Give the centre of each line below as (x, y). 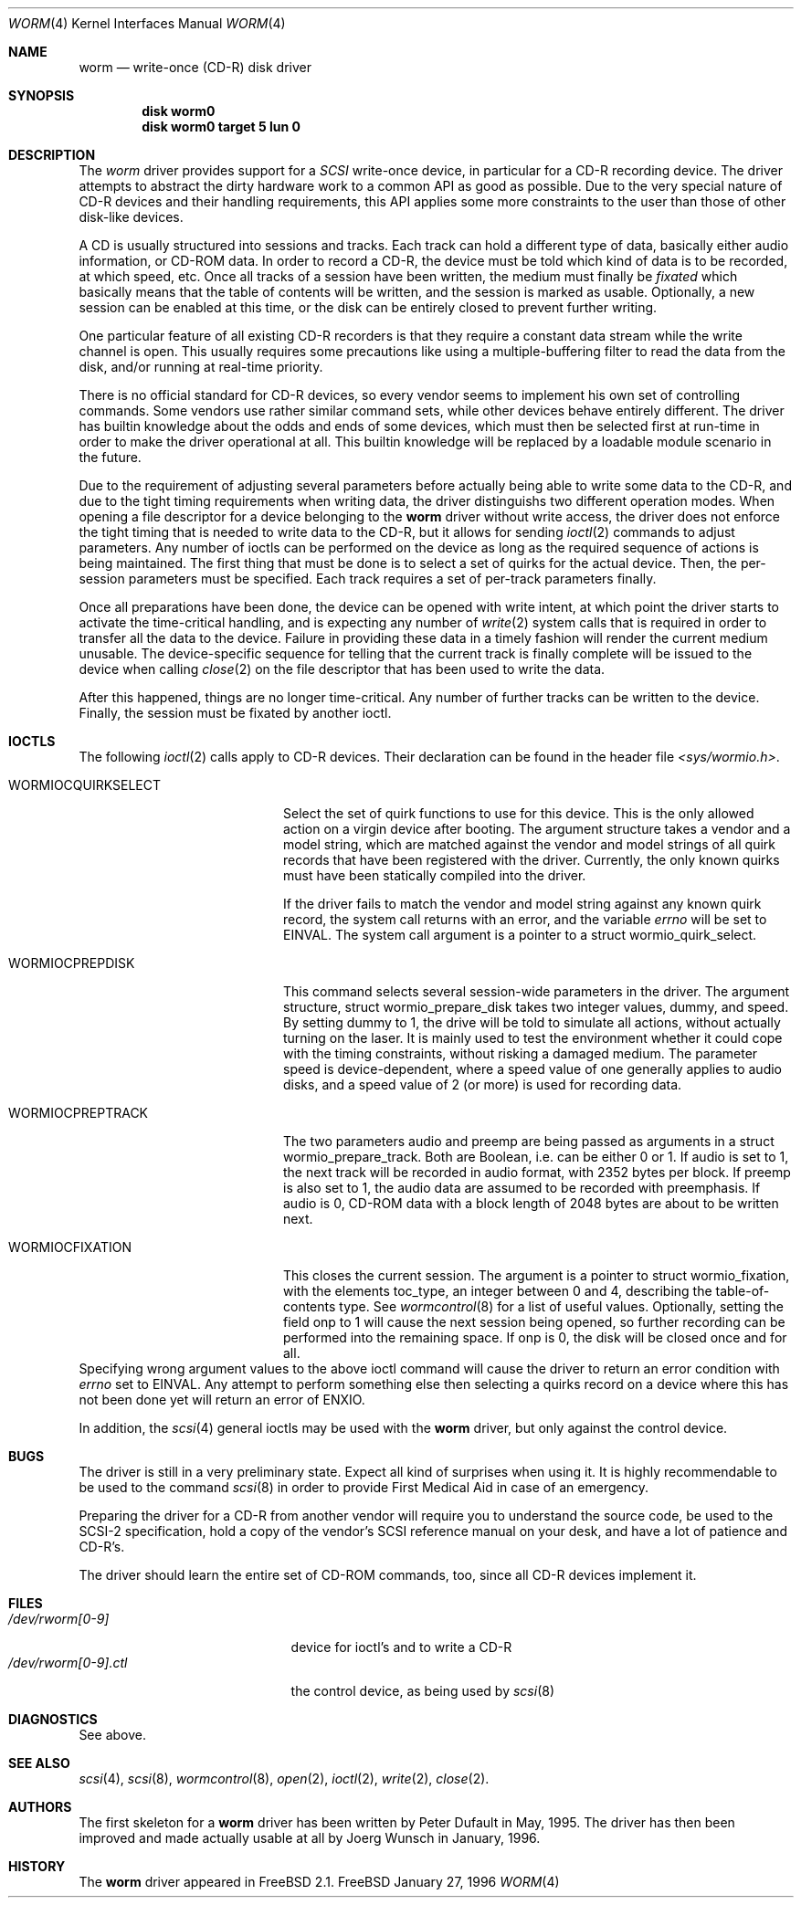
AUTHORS (40, 1807)
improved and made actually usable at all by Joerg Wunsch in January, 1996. (310, 1838)
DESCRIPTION (52, 155)
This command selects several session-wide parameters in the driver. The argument (537, 991)
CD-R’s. (102, 1547)
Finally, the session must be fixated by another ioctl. (235, 713)
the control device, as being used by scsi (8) (423, 1691)
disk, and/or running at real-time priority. (201, 367)
